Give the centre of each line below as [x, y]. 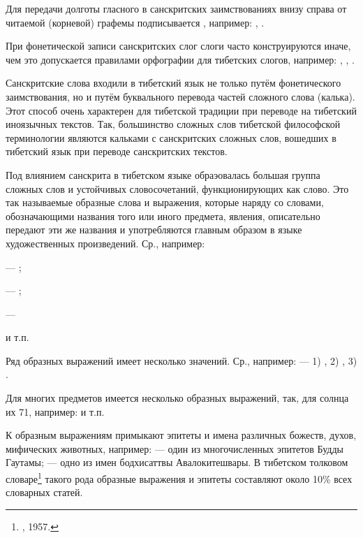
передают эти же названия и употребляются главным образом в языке [154, 230]
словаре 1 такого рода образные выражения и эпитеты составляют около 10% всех [179, 478]
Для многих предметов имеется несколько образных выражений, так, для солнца [177, 398]
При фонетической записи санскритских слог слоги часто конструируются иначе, [178, 46]
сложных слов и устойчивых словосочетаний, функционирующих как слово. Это [177, 188]
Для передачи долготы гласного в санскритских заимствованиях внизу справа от [176, 8]
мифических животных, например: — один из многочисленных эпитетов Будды [175, 448]
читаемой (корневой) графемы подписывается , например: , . [135, 22]
